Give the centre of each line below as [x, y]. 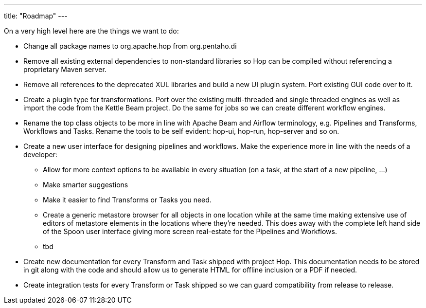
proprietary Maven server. [65, 69]
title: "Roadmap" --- [36, 16]
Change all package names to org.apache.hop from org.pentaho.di [130, 46]
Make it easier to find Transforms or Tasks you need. [127, 200]
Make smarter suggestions [86, 185]
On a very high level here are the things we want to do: [91, 31]
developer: [41, 154]
